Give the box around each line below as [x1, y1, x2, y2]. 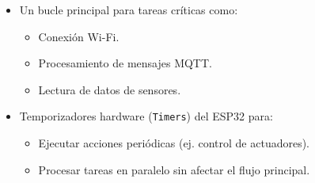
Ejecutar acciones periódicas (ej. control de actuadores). [38, 135, 310, 151]
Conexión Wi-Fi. [38, 28, 120, 44]
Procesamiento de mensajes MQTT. [38, 55, 212, 71]
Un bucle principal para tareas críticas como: [19, 2, 238, 17]
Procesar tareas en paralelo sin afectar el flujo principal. [38, 161, 310, 177]
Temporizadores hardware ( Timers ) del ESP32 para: [19, 108, 273, 124]
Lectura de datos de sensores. [38, 81, 181, 97]
